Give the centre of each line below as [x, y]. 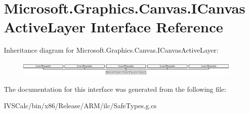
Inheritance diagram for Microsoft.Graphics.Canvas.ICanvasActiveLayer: [111, 50]
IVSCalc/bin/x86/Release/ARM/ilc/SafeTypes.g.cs [80, 105]
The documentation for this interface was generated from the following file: [115, 89]
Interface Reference [157, 27]
